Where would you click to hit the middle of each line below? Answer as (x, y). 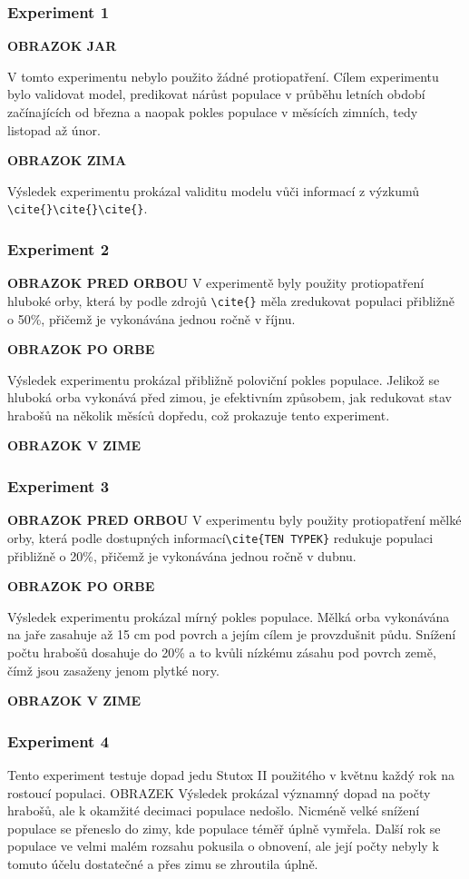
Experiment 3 (59, 485)
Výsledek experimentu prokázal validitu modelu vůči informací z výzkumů (214, 190)
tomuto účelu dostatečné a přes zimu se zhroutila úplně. (163, 863)
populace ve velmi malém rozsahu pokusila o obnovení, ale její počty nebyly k (223, 846)
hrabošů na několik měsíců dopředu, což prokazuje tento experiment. (199, 415)
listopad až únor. (54, 129)
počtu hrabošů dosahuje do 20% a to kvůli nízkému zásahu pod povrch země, (222, 652)
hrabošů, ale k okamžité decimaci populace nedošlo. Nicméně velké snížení (214, 810)
